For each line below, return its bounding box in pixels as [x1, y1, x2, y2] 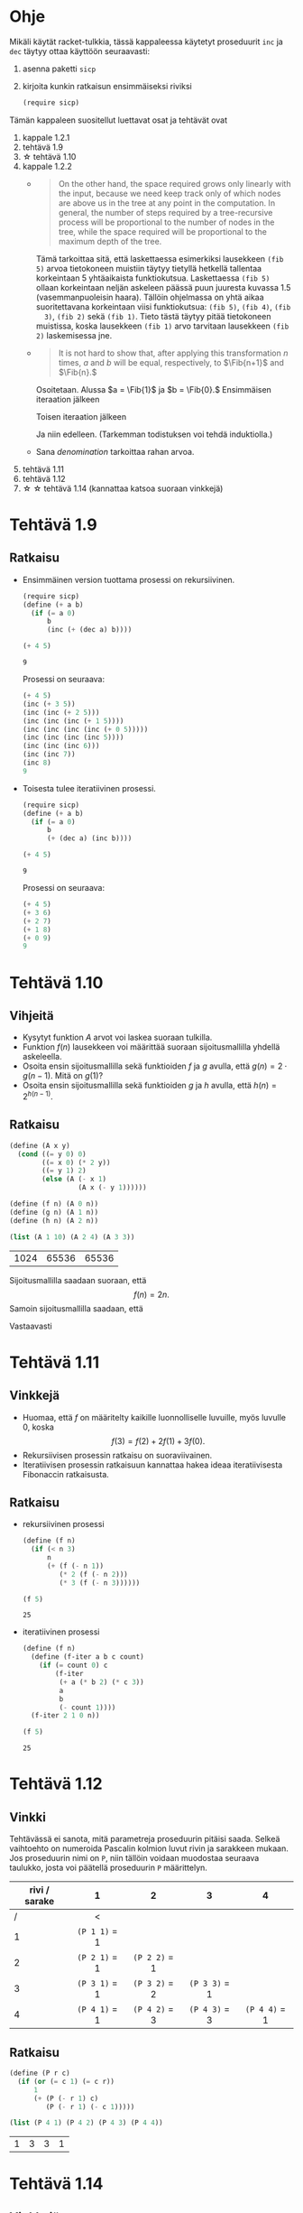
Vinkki [9, 1810, 47, 1825]
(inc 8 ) [22, 758, 51, 768]
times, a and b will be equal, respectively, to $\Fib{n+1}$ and [58, 356, 284, 367]
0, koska [22, 1421, 54, 1432]
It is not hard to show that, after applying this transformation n [58, 347, 289, 358]
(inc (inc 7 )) [22, 750, 76, 759]
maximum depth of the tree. [58, 236, 162, 246]
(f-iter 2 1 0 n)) [31, 1711, 100, 1720]
